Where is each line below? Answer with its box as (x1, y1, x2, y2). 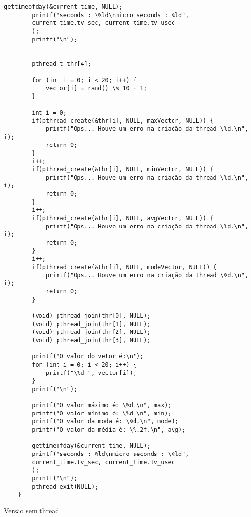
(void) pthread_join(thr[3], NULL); (32, 336, 151, 344)
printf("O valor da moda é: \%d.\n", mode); (32, 418, 178, 425)
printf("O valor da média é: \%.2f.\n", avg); (32, 426, 186, 434)
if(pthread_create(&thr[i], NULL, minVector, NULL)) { (32, 166, 213, 173)
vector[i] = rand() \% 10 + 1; (45, 84, 147, 92)
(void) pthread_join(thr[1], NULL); (32, 320, 151, 328)
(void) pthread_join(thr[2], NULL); (32, 329, 151, 336)
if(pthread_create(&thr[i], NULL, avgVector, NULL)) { (32, 215, 213, 222)
